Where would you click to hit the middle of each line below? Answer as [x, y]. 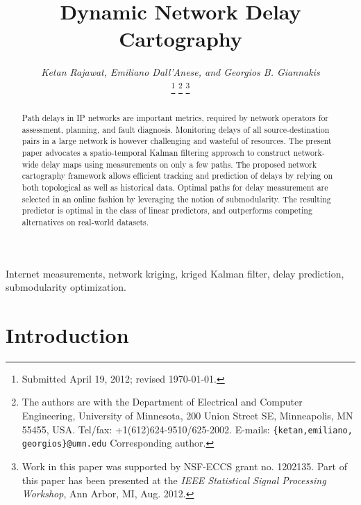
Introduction [67, 334]
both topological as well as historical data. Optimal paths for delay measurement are [175, 187]
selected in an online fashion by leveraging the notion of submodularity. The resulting [176, 199]
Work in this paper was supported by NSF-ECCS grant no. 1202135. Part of [184, 466]
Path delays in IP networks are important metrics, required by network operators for [175, 117]
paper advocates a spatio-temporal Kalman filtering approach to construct [156, 152]
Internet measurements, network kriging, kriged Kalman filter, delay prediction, [175, 273]
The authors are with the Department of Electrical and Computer [162, 402]
